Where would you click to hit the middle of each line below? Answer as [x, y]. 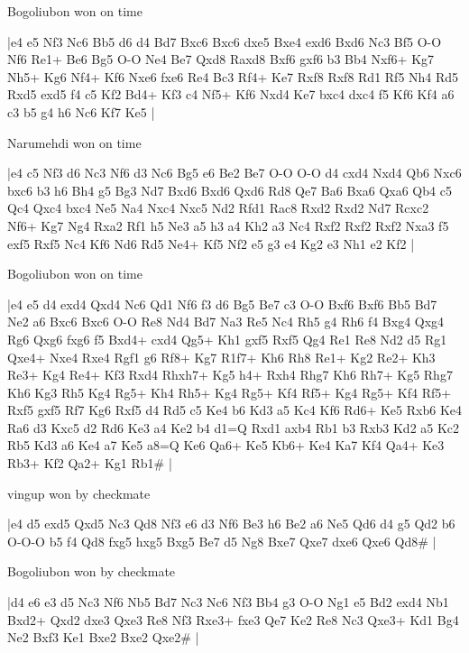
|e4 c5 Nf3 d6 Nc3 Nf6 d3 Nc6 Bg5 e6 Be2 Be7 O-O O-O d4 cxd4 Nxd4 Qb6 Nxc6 [234, 173]
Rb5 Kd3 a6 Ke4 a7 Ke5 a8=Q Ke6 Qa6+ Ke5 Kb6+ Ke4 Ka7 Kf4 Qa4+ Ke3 [226, 445]
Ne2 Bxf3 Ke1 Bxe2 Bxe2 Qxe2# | [103, 637]
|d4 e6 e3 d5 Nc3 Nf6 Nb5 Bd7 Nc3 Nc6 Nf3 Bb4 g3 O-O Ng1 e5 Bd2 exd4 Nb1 [228, 602]
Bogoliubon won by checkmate [92, 571]
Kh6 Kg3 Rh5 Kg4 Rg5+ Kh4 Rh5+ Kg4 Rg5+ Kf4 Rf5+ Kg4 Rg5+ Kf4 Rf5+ [230, 392]
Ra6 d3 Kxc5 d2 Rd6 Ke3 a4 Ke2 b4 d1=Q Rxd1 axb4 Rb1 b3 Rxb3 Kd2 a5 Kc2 [234, 427]
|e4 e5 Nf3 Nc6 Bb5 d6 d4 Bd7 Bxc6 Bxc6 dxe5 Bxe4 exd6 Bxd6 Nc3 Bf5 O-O [225, 41]
